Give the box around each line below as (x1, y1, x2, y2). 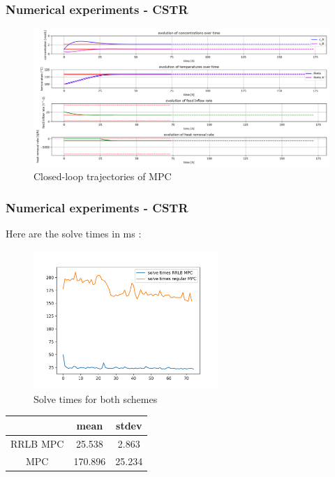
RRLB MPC (10, 436, 64, 450)
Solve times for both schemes (33, 391, 158, 406)
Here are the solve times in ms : (6, 226, 142, 241)
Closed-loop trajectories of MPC (33, 169, 172, 184)
